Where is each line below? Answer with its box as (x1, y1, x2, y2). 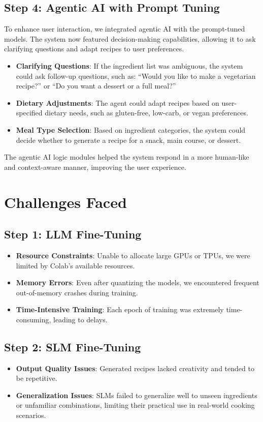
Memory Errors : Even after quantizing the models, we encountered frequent (16, 277, 259, 288)
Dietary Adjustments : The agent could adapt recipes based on (16, 97, 219, 108)
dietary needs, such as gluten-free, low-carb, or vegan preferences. (45, 107, 248, 118)
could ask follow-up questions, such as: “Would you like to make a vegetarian (16, 70, 256, 81)
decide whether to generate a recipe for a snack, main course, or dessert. (16, 134, 241, 145)
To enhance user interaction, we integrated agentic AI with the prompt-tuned (4, 23, 245, 34)
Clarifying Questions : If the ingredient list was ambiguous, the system (16, 60, 243, 71)
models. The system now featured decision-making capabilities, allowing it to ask (4, 33, 256, 44)
